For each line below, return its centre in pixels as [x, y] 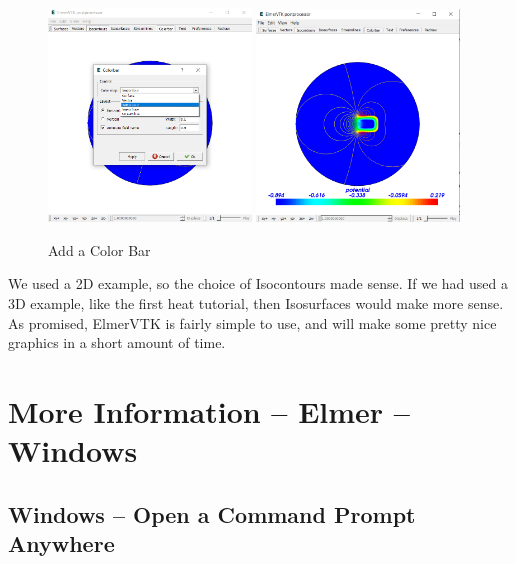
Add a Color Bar [99, 249]
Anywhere [61, 543]
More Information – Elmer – [209, 410]
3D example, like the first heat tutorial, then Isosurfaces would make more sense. [256, 302]
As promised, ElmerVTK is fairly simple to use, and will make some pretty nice [252, 322]
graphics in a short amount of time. [117, 342]
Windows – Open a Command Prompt [212, 513]
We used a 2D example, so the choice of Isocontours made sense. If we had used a [258, 283]
